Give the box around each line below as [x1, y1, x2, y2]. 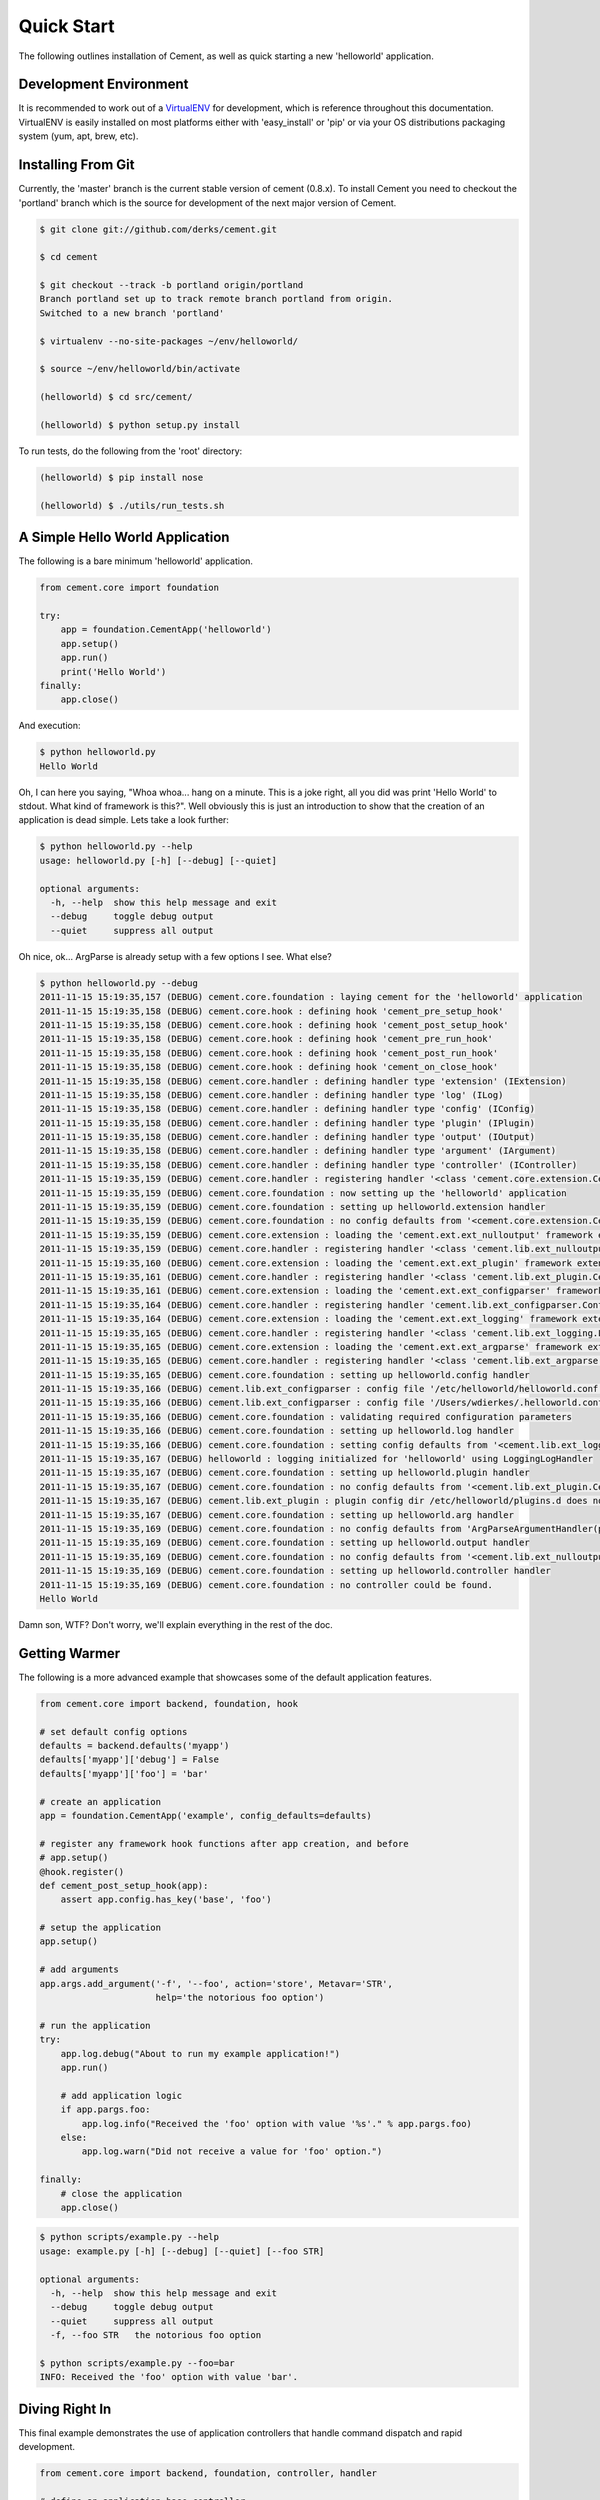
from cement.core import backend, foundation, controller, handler [39, 2468, 378, 2479]
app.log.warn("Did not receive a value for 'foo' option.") [81, 2146, 383, 2157]
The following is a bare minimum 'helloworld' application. [18, 555, 254, 567]
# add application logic [60, 2090, 183, 2101]
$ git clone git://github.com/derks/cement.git [39, 223, 277, 235]
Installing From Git [18, 156, 135, 174]
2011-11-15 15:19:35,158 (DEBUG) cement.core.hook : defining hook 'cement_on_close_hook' [39, 1061, 499, 1073]
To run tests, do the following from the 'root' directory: [18, 445, 243, 457]
